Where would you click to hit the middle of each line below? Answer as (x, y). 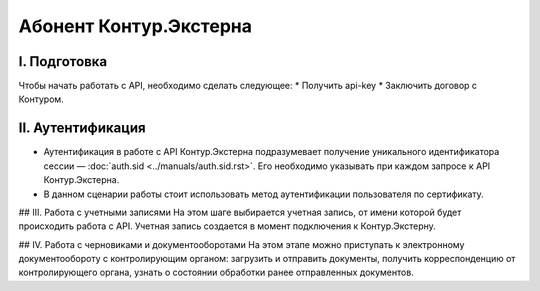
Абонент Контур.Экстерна (135, 26)
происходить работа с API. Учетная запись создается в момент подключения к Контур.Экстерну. (227, 226)
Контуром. (41, 99)
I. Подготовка (63, 61)
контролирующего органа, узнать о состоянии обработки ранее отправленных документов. (216, 272)
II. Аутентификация (82, 128)
